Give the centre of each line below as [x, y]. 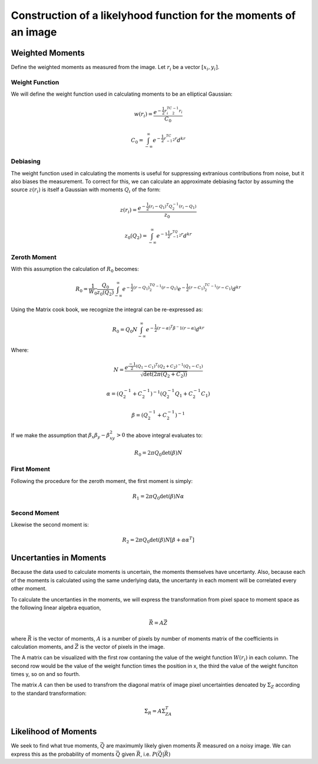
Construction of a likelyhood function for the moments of [153, 15]
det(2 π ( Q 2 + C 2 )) [165, 375]
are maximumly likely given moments [151, 746]
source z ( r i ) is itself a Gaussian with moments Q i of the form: [86, 190]
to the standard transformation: [49, 693]
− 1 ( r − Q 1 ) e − [170, 288]
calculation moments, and [42, 647]
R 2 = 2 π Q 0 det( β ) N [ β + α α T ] [158, 540]
